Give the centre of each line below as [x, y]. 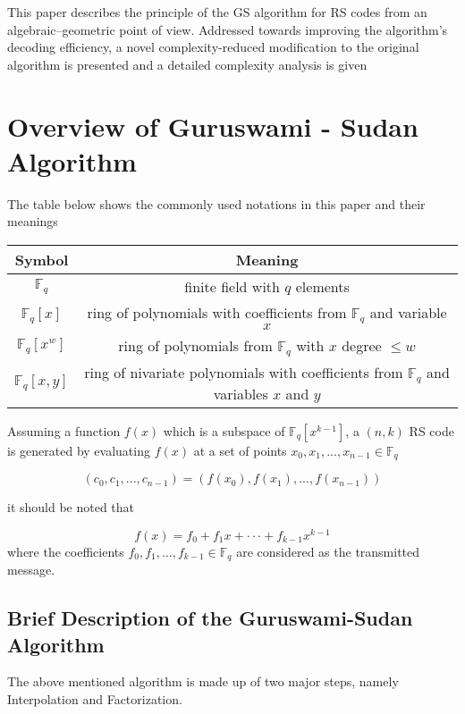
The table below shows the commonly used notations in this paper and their [216, 203]
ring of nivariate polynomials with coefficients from [244, 372]
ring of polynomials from [195, 345]
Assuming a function [64, 430]
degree [362, 345]
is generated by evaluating [79, 450]
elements [322, 286]
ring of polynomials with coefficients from [217, 312]
